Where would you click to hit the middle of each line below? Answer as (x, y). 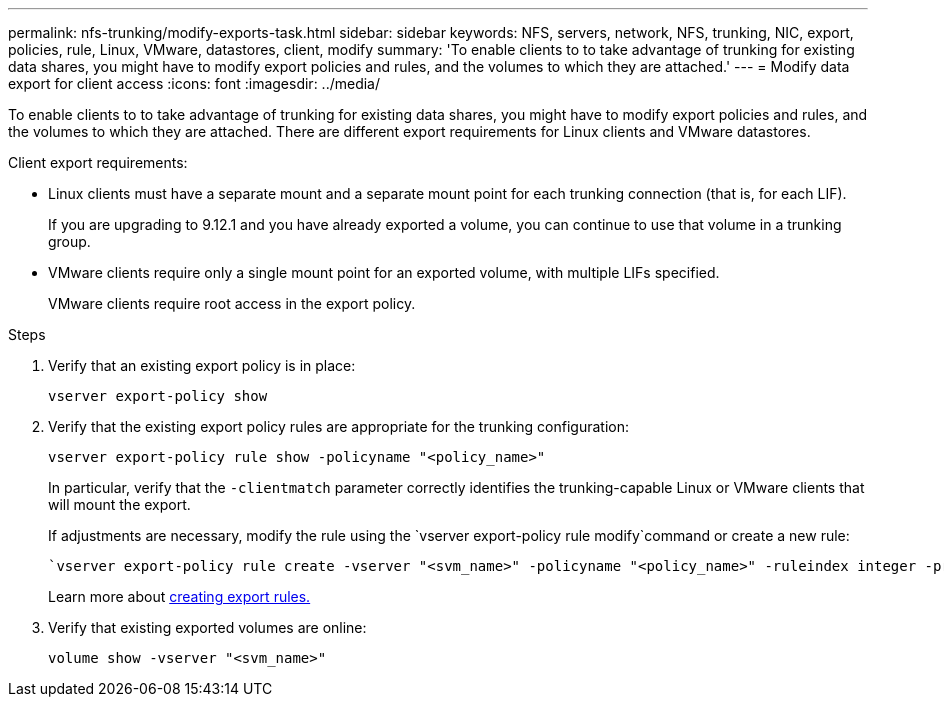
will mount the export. (119, 504)
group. (69, 241)
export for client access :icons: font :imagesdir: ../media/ (194, 83)
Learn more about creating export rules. (179, 596)
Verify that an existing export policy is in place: (202, 365)
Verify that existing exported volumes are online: (207, 627)
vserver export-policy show (158, 396)
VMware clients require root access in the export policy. (232, 303)
